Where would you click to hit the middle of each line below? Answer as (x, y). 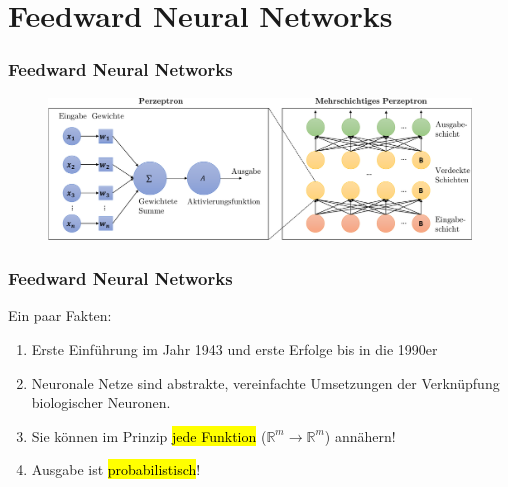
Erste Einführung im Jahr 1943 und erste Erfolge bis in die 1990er (234, 349)
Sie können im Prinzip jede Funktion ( (149, 435)
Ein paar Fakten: (60, 315)
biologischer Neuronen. (101, 402)
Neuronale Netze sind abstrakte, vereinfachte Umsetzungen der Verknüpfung (265, 382)
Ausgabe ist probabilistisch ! (116, 469)
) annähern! (360, 435)
